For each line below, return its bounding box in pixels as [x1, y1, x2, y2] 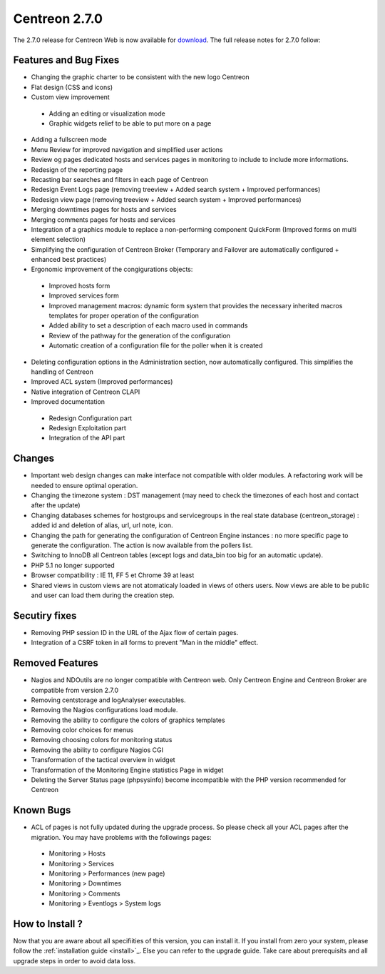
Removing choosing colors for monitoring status [31, 736, 173, 744]
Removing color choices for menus [31, 726, 134, 734]
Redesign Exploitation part [48, 423, 126, 432]
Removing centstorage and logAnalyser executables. [31, 696, 186, 704]
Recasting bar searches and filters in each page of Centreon [31, 175, 209, 183]
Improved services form [48, 291, 119, 300]
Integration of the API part [48, 434, 125, 442]
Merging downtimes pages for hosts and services [31, 206, 178, 214]
